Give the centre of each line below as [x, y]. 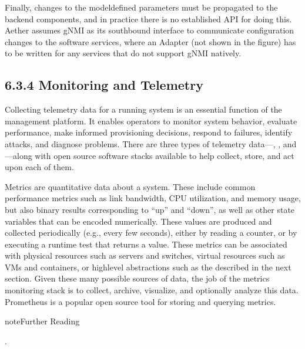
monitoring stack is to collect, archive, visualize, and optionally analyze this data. [152, 290]
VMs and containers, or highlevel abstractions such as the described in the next [148, 267]
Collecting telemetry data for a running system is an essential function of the [143, 109]
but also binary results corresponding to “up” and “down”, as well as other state [150, 209]
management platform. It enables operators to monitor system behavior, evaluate [151, 121]
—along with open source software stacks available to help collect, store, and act [150, 155]
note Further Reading [42, 321]
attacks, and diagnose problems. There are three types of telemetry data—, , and [151, 143]
